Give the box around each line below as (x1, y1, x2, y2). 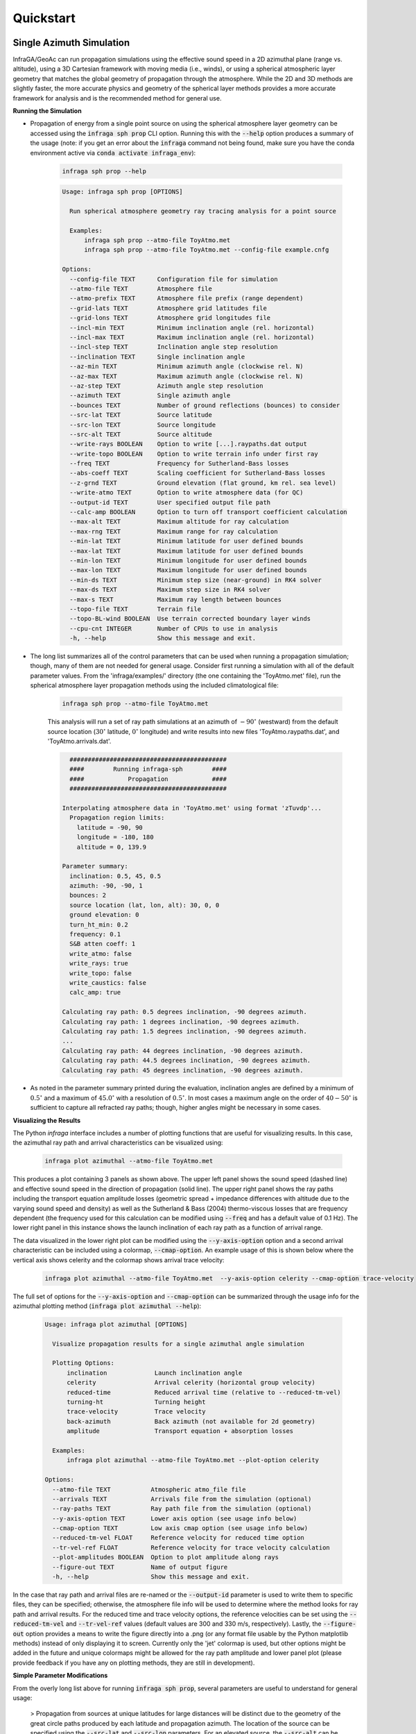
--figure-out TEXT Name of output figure (52, 1563, 228, 1571)
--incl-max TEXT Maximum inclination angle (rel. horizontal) (69, 334, 315, 341)
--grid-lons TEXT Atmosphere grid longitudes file (69, 314, 271, 322)
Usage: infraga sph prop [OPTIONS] (62, 188, 183, 196)
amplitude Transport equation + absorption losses (67, 1427, 294, 1435)
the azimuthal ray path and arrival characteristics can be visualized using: (12, 1138, 223, 1147)
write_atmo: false (69, 950, 132, 957)
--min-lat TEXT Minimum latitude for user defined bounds (69, 538, 304, 545)
